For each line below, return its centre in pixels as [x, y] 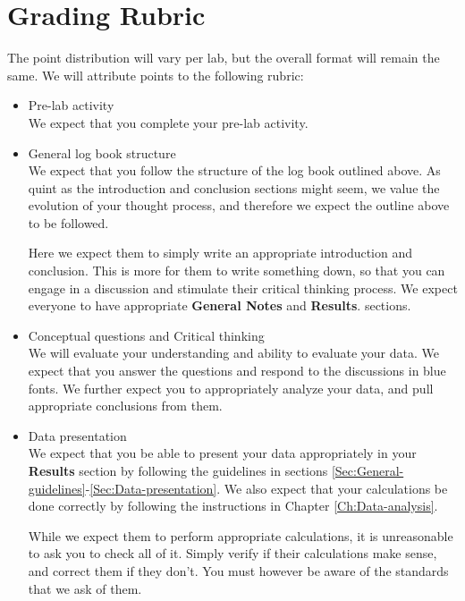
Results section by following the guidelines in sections [178, 470]
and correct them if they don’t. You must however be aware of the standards [238, 570]
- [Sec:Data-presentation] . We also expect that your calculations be [266, 488]
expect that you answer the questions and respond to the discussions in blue [237, 371]
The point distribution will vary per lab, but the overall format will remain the [224, 58]
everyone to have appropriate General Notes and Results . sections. [220, 305]
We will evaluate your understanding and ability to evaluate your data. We [233, 353]
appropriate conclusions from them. [125, 406]
